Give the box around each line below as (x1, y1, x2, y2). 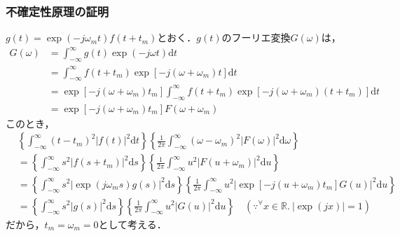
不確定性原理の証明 (6, 2, 109, 20)
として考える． (98, 216, 167, 231)
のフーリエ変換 (221, 30, 291, 45)
